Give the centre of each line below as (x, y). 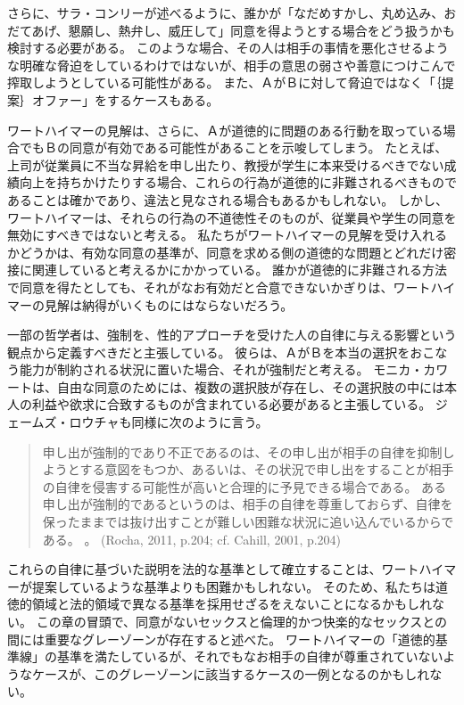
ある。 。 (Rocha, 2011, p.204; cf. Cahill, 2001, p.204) (192, 539)
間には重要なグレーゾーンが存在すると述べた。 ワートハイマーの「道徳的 (221, 639)
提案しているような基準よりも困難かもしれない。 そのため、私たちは (233, 586)
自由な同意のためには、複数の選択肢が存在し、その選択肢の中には (250, 386)
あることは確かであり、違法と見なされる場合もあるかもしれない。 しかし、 (228, 199)
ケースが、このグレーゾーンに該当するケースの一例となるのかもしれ (231, 673)
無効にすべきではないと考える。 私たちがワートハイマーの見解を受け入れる (228, 235)
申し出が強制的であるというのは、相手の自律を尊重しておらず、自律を (248, 504)
